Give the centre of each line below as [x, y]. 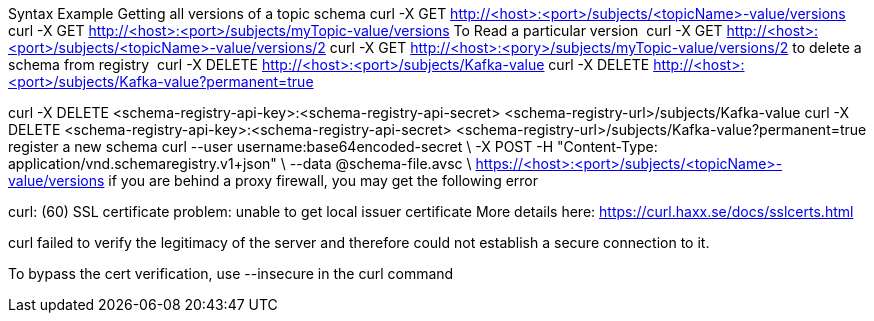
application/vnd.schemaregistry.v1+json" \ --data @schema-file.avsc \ [240, 163]
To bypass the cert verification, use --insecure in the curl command [231, 273]
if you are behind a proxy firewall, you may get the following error [323, 180]
